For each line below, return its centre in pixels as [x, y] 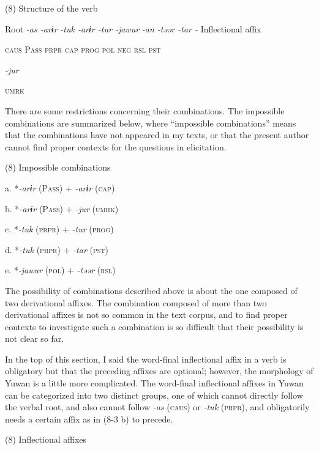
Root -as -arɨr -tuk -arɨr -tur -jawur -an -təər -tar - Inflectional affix [133, 28]
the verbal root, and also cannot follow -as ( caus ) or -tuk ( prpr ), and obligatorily [157, 407]
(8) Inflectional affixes [46, 439]
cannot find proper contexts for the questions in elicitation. [116, 146]
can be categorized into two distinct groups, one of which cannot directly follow [154, 395]
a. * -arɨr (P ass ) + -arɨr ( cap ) [60, 187]
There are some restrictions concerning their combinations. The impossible [145, 110]
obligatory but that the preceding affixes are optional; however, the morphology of [159, 371]
